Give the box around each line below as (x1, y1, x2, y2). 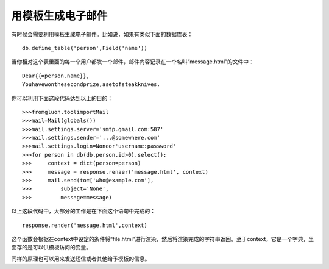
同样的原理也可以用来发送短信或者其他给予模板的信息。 (11, 255, 150, 262)
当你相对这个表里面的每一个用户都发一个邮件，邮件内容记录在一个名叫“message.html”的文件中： (11, 58, 254, 65)
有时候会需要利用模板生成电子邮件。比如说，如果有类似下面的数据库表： (11, 30, 193, 38)
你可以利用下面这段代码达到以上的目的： (11, 95, 113, 102)
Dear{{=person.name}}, (22, 72, 90, 79)
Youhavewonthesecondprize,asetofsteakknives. (22, 81, 161, 88)
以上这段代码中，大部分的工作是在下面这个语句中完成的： (11, 207, 155, 215)
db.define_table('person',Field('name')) (22, 45, 147, 51)
